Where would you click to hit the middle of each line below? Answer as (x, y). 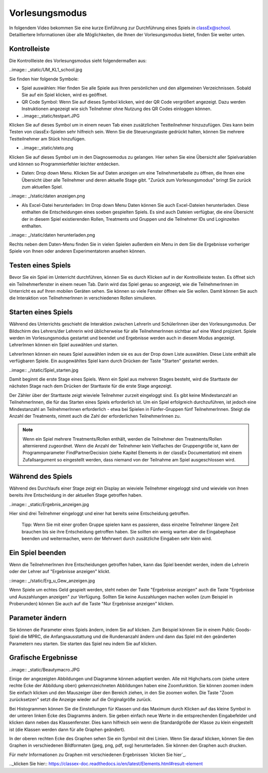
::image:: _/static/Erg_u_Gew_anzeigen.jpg (52, 580)
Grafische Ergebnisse (43, 658)
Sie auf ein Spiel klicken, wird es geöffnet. (65, 95)
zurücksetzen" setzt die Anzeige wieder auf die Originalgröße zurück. (81, 700)
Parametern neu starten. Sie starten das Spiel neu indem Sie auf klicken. (83, 644)
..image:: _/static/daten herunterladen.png (52, 235)
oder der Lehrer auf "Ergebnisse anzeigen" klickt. (60, 572)
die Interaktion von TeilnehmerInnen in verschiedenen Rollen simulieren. (83, 298)
